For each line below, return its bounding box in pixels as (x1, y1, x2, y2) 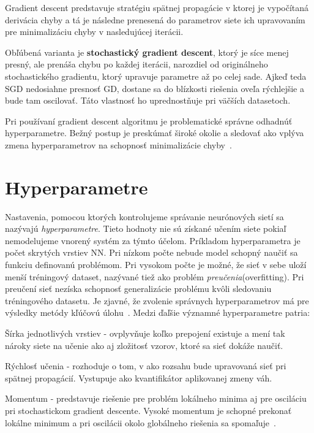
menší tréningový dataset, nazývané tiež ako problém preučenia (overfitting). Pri (5, 270, 304, 283)
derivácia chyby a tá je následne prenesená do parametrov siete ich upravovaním (5, 13, 305, 26)
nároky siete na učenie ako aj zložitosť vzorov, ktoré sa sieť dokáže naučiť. (5, 339, 283, 351)
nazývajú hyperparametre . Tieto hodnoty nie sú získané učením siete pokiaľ (5, 222, 286, 235)
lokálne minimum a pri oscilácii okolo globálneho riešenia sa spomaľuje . (5, 416, 276, 429)
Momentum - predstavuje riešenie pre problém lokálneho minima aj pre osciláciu (5, 392, 307, 405)
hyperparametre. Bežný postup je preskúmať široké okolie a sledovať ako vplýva (5, 126, 304, 139)
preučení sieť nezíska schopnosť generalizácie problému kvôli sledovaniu (5, 282, 272, 295)
